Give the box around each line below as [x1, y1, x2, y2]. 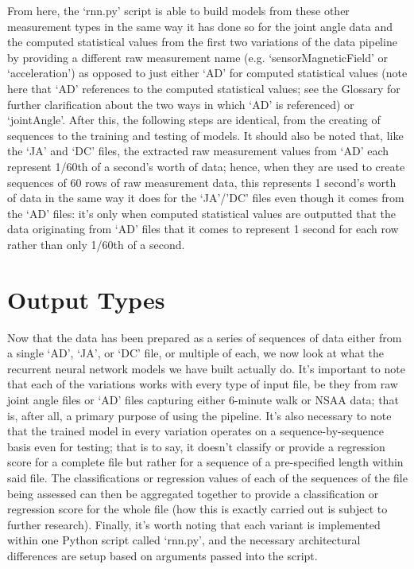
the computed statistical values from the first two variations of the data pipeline [7, 33, 397, 50]
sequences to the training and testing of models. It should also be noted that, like [7, 127, 404, 143]
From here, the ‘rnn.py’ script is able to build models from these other [7, 2, 350, 18]
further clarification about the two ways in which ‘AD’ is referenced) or [7, 95, 354, 112]
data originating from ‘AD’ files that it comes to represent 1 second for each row [7, 220, 399, 237]
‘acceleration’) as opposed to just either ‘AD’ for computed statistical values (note [7, 64, 408, 81]
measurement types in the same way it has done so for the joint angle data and [7, 18, 393, 34]
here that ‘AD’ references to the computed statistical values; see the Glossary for [7, 80, 400, 96]
